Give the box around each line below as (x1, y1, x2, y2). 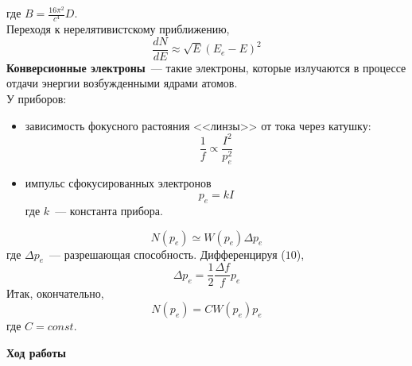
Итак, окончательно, (6, 285, 104, 302)
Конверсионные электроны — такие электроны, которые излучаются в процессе (6, 59, 406, 75)
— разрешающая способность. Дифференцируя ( (49, 245, 286, 262)
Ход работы (6, 344, 66, 360)
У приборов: (6, 90, 67, 106)
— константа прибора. (55, 202, 163, 218)
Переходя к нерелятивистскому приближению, (6, 21, 230, 37)
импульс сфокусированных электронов (25, 174, 212, 191)
